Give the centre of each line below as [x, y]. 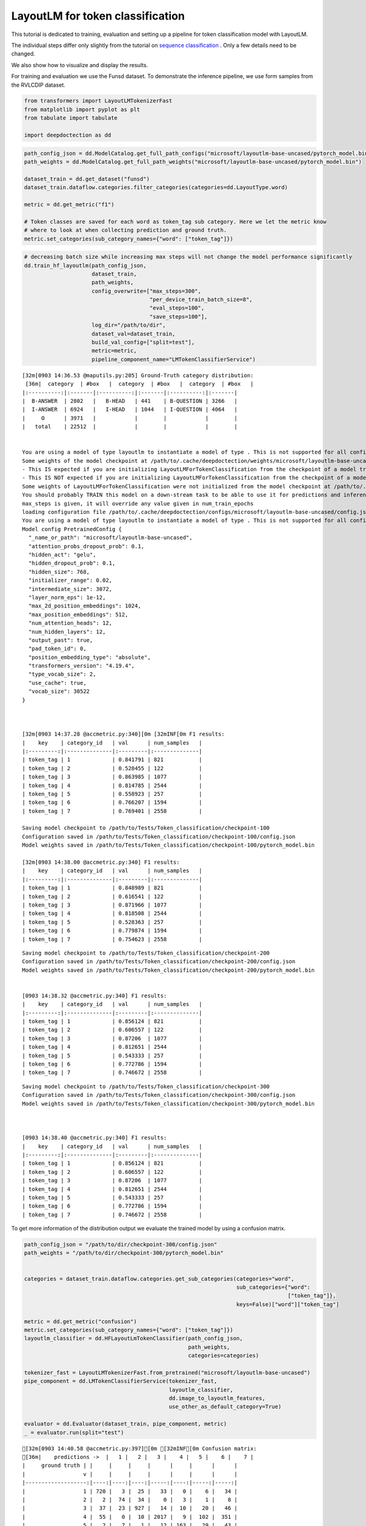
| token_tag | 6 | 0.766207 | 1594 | [112, 802]
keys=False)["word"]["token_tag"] [288, 1304]
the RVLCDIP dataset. [38, 85]
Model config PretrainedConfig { [72, 529]
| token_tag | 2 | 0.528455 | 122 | [112, 768]
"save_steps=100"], [179, 316]
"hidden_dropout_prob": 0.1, [72, 563]
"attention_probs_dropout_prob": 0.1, [86, 546]
